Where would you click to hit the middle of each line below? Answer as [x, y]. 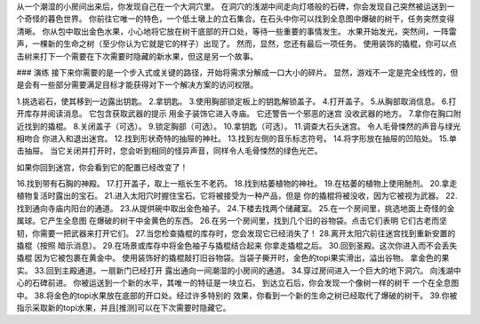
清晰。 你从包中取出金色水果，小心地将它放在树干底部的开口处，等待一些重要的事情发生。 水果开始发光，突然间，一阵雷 [236, 31]
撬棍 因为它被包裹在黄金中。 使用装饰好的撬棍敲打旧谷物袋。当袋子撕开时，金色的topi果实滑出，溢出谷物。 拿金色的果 [233, 258]
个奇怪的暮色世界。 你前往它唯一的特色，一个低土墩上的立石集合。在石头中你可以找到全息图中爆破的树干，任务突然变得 [236, 19]
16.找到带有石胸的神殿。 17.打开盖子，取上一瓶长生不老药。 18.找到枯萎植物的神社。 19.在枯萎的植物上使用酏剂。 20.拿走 [237, 184]
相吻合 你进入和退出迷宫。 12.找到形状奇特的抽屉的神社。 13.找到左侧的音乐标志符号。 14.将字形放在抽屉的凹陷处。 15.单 [236, 138]
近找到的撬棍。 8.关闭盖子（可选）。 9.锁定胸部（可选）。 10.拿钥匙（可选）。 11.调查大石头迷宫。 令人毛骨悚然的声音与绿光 [239, 126]
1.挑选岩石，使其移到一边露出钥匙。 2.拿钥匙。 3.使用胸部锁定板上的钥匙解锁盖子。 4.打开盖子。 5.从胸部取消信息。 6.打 [236, 101]
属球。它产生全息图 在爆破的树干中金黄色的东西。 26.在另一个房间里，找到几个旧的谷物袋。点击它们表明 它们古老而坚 [232, 221]
